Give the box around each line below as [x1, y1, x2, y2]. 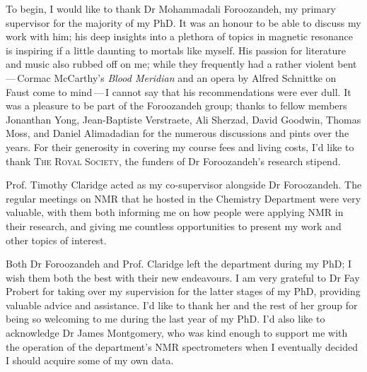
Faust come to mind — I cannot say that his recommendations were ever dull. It [6, 84, 351, 99]
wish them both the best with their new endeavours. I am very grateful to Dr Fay [6, 270, 360, 284]
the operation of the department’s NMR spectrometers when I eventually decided [6, 339, 358, 354]
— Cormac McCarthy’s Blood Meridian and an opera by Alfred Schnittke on [6, 70, 337, 85]
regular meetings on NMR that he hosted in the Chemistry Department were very [6, 191, 361, 205]
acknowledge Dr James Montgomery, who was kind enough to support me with [6, 325, 348, 340]
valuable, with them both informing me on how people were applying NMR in [6, 205, 344, 220]
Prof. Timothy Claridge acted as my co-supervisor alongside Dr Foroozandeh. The [6, 177, 362, 192]
